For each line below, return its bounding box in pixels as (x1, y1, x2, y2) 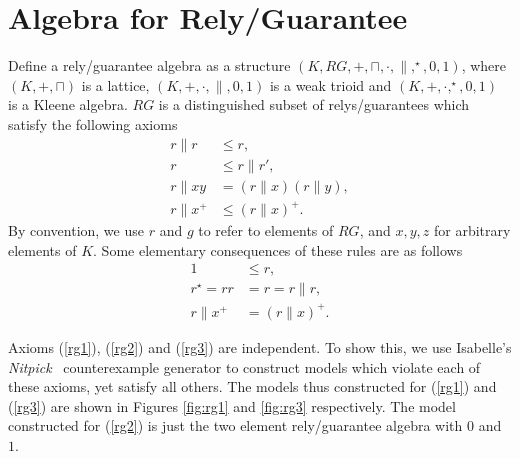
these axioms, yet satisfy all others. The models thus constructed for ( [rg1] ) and (8, 376, 497, 397)
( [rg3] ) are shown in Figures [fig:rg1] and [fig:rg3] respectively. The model (8, 395, 456, 416)
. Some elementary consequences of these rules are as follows (93, 239, 463, 260)
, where (461, 55, 506, 76)
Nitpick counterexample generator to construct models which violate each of (8, 356, 481, 377)
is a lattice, (81, 74, 150, 95)
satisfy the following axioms (8, 113, 178, 134)
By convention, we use (8, 220, 144, 241)
